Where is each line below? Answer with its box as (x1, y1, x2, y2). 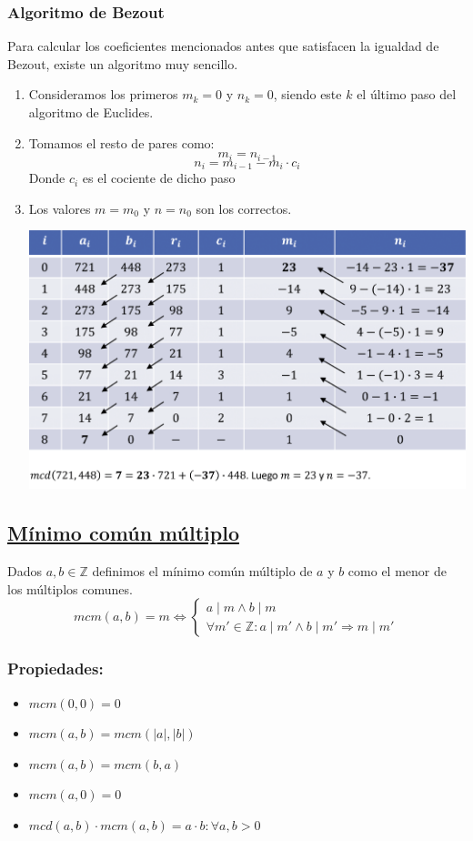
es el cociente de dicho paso (82, 168, 236, 187)
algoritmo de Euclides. (28, 103, 154, 121)
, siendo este (273, 85, 342, 104)
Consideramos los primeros (28, 85, 178, 104)
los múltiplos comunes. (7, 579, 133, 598)
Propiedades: (7, 657, 104, 680)
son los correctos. (196, 198, 292, 218)
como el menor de (347, 562, 447, 581)
